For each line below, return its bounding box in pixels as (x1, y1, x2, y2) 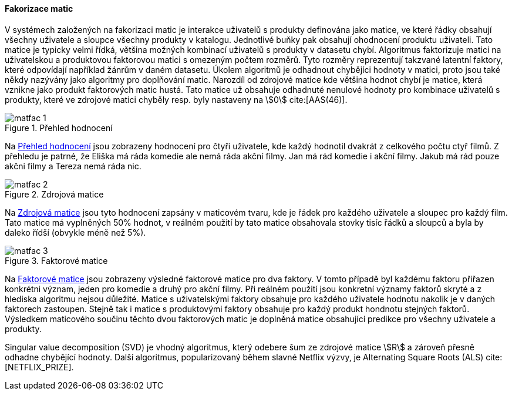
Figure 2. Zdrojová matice (5, 189, 104, 199)
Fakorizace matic (5, 4, 73, 14)
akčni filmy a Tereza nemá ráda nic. (5, 160, 142, 171)
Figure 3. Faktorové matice (5, 255, 108, 266)
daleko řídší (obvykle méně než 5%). (5, 227, 146, 237)
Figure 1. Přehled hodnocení (5, 122, 113, 133)
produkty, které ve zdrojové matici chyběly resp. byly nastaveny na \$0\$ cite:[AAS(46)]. (5, 94, 348, 105)
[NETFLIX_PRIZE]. (5, 361, 74, 372)
